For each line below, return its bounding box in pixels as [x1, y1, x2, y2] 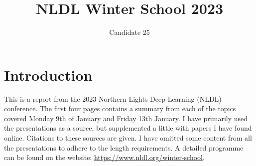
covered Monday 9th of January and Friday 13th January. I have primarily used [4, 113, 248, 123]
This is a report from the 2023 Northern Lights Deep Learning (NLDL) [4, 93, 222, 104]
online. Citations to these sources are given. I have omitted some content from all [4, 133, 252, 143]
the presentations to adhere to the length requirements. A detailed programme [4, 142, 244, 153]
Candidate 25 [109, 27, 150, 37]
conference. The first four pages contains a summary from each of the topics [4, 103, 236, 114]
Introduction [4, 64, 93, 85]
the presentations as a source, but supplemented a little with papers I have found [4, 123, 252, 133]
